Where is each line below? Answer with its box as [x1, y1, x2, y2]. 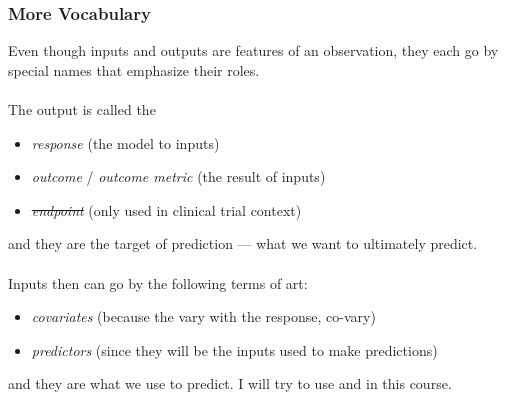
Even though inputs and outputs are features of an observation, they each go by [8, 40, 499, 61]
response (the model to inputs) [31, 132, 220, 153]
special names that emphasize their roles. [8, 59, 260, 80]
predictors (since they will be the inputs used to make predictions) [31, 339, 438, 360]
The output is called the [8, 99, 156, 119]
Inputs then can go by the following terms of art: [8, 272, 308, 293]
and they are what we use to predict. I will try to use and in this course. [8, 373, 452, 394]
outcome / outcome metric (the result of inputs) [31, 166, 326, 187]
